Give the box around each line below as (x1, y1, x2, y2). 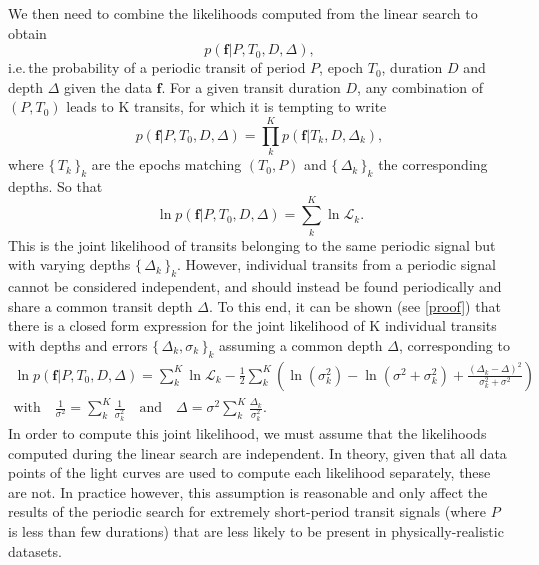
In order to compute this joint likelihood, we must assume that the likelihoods (8, 423, 487, 444)
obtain (8, 22, 47, 43)
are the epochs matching (91, 154, 242, 175)
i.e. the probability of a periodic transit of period (8, 57, 306, 78)
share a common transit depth (8, 295, 193, 316)
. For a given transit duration (161, 76, 341, 97)
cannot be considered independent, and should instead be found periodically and (8, 276, 502, 296)
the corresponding (378, 154, 488, 175)
